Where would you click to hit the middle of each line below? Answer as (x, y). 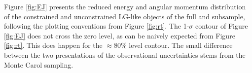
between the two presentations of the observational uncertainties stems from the (125, 55)
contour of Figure (222, 26)
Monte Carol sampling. (39, 64)
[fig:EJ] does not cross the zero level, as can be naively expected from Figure (120, 35)
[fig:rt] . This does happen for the (53, 45)
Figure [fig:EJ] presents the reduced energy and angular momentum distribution (125, 6)
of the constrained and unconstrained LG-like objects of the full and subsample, (125, 16)
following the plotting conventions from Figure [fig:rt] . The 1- (97, 26)
